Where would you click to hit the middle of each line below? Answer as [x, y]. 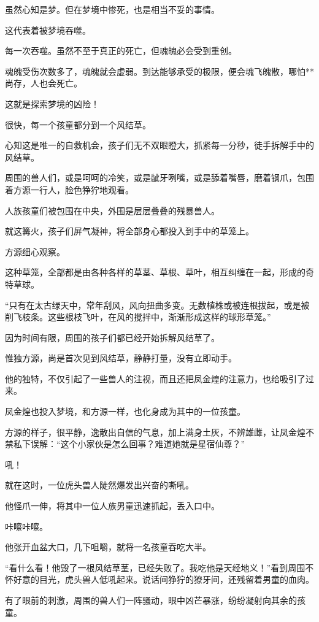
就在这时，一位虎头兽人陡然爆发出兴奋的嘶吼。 [99, 485]
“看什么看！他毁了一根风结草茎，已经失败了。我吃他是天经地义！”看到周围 [155, 567]
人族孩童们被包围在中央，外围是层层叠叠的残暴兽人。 [112, 210]
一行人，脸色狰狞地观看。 [82, 189]
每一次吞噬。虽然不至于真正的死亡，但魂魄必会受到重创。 [121, 51]
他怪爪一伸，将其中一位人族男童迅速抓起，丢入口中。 [112, 506]
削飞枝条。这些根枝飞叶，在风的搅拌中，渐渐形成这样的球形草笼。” [138, 317]
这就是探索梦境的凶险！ [52, 103]
